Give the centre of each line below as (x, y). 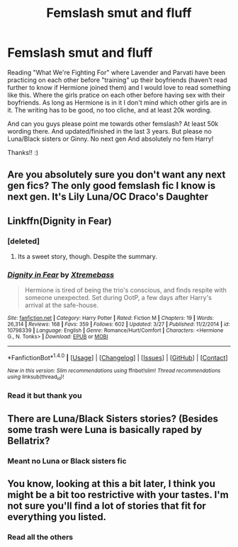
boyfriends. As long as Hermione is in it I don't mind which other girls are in (117, 102)
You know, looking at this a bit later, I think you (112, 484)
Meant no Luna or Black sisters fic (67, 461)
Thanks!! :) (23, 152)
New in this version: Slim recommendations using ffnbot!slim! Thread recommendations (114, 370)
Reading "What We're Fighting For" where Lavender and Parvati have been (117, 72)
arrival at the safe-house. (62, 305)
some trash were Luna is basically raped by (105, 430)
